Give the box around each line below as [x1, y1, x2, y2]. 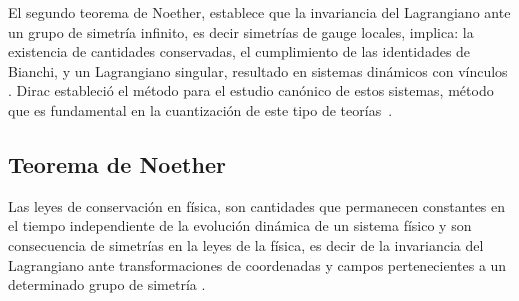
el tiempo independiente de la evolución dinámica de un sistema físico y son [8, 215, 472, 236]
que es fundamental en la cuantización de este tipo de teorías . [8, 99, 393, 120]
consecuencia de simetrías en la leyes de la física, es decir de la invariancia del [8, 234, 484, 255]
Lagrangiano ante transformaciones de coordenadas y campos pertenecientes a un [8, 254, 507, 275]
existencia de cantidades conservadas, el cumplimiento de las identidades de [8, 41, 471, 62]
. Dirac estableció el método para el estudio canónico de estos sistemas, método [8, 80, 494, 101]
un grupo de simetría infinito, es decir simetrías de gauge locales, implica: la [8, 21, 474, 42]
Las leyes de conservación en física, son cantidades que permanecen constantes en [8, 195, 506, 216]
